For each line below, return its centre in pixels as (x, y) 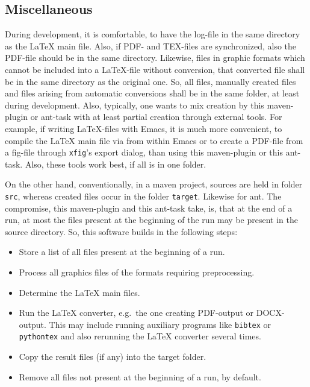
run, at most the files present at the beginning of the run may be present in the (151, 220)
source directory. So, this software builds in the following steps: (121, 231)
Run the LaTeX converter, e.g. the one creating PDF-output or (136, 313)
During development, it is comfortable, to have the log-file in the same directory (153, 34)
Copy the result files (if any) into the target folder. (113, 357)
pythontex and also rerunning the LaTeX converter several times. (140, 336)
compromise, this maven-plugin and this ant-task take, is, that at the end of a (149, 208)
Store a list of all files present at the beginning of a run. (122, 252)
